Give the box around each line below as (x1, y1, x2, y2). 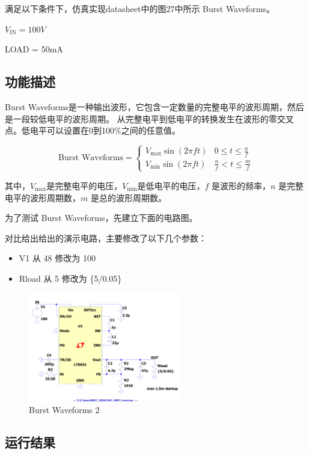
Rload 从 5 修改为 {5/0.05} (19, 272, 122, 284)
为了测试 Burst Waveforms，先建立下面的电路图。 (5, 211, 198, 224)
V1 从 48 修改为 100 (19, 252, 96, 264)
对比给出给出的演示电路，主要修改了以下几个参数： (5, 231, 207, 244)
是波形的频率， (212, 179, 271, 191)
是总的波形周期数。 (90, 191, 167, 204)
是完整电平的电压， (46, 179, 123, 191)
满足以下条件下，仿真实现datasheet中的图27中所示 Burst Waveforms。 (5, 2, 275, 14)
